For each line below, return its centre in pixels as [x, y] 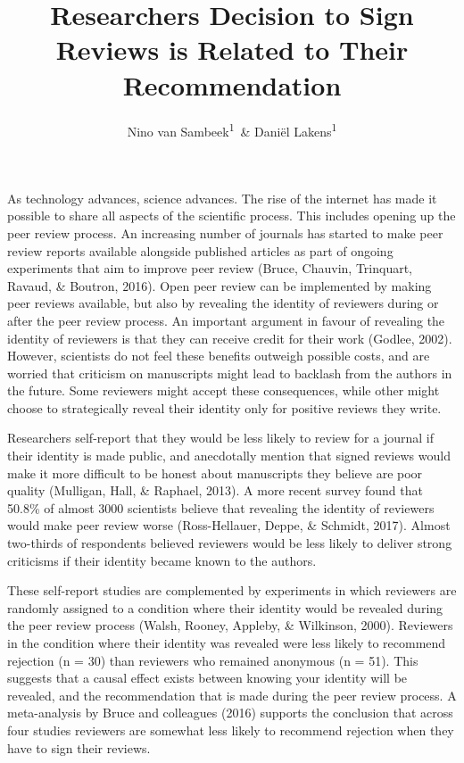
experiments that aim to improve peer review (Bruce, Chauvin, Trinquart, [210, 268]
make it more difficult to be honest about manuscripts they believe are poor [215, 473]
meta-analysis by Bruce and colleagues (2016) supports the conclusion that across [230, 713]
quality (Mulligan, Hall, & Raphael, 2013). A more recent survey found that [215, 490]
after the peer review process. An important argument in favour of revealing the [226, 320]
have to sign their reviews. [79, 747]
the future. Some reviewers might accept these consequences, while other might [224, 390]
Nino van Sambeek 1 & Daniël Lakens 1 [232, 129]
